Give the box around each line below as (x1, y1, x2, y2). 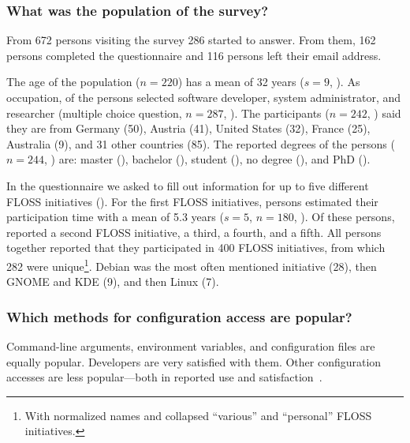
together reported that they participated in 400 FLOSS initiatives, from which (6, 239, 386, 256)
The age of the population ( (6, 73, 140, 90)
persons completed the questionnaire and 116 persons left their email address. (6, 47, 382, 63)
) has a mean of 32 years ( (177, 73, 304, 90)
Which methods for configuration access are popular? (6, 306, 352, 326)
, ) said (367, 104, 401, 121)
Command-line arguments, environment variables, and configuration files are (6, 338, 375, 354)
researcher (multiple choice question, (6, 104, 182, 121)
